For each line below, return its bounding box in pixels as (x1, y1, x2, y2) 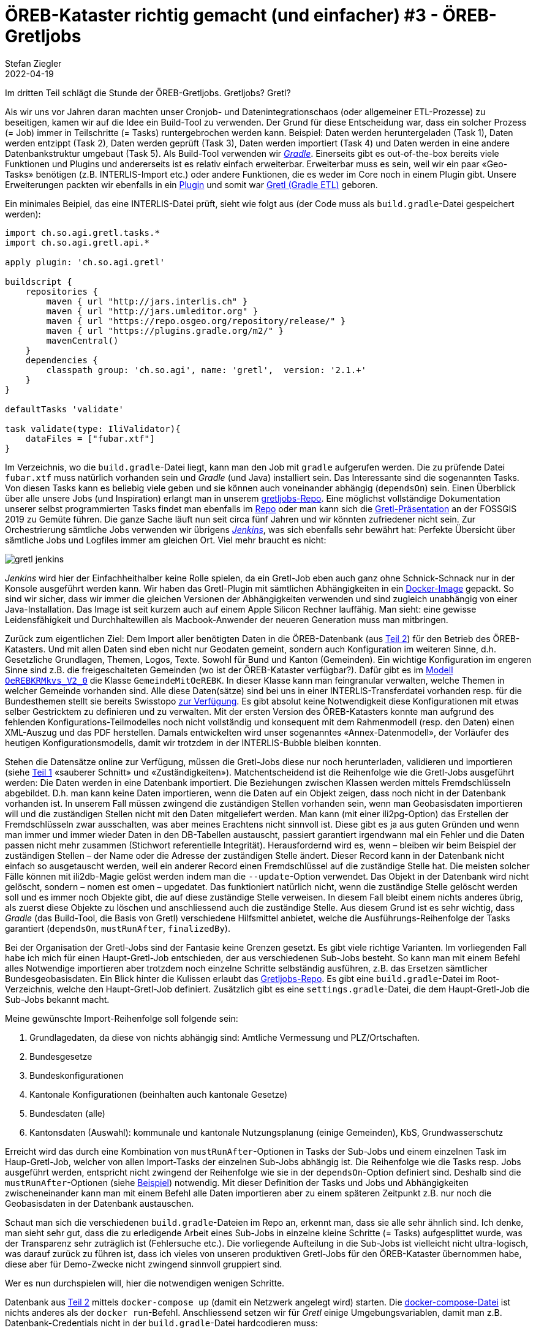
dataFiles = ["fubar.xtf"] (25, 433, 155, 444)
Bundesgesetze (29, 1051, 92, 1062)
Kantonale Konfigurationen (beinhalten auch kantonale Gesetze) (29, 1089, 288, 1100)
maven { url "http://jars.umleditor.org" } (46, 306, 259, 316)
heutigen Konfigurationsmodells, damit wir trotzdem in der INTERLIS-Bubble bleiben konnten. (5, 737, 382, 748)
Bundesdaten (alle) (29, 1108, 105, 1119)
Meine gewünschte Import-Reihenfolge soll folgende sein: (5, 1013, 238, 1024)
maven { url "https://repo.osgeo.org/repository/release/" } (46, 315, 346, 326)
